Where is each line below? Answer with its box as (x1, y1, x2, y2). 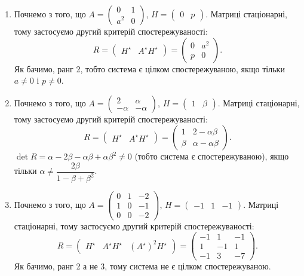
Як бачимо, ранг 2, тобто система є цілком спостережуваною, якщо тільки (14, 62, 285, 75)
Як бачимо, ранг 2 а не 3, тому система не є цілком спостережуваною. (14, 260, 271, 272)
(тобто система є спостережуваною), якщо (134, 150, 289, 162)
